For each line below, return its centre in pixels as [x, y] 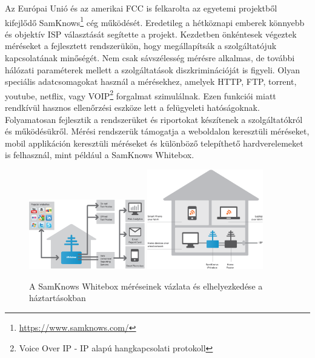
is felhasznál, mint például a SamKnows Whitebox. [100, 155]
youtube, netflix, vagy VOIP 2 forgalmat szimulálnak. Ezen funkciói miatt [141, 94]
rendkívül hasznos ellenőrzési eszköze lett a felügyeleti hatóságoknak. [132, 108]
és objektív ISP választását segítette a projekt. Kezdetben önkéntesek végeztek [151, 34]
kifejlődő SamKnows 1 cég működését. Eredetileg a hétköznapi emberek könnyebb [155, 21]
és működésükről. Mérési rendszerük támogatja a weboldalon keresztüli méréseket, [157, 131]
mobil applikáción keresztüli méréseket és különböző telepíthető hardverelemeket [154, 143]
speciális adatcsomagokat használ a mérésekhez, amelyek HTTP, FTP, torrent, [151, 81]
